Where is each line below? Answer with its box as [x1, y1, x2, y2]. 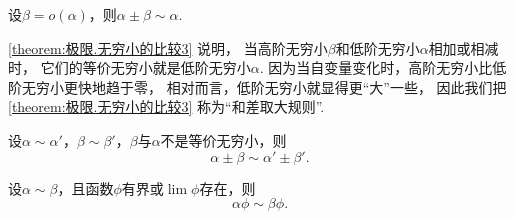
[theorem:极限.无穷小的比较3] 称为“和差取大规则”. [8, 96, 325, 117]
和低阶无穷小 [335, 37, 420, 58]
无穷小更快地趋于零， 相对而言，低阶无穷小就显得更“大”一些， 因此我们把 [21, 76, 507, 97]
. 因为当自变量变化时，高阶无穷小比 [259, 57, 493, 78]
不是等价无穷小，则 [160, 129, 287, 150]
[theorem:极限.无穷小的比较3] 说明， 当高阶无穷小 [8, 37, 328, 58]
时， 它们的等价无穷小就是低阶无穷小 [8, 57, 251, 78]
